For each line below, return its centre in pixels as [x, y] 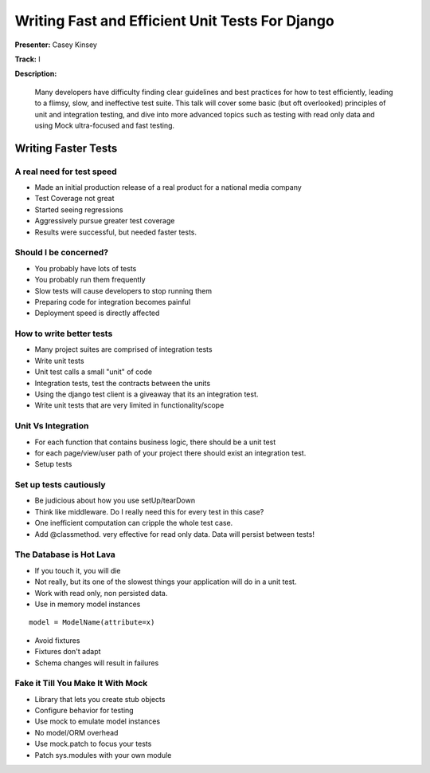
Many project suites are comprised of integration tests [123, 349]
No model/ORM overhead [76, 732]
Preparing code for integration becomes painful [113, 302]
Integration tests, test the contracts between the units [123, 383]
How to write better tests [64, 333]
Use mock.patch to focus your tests [93, 744]
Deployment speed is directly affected [97, 313]
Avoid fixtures [57, 640]
